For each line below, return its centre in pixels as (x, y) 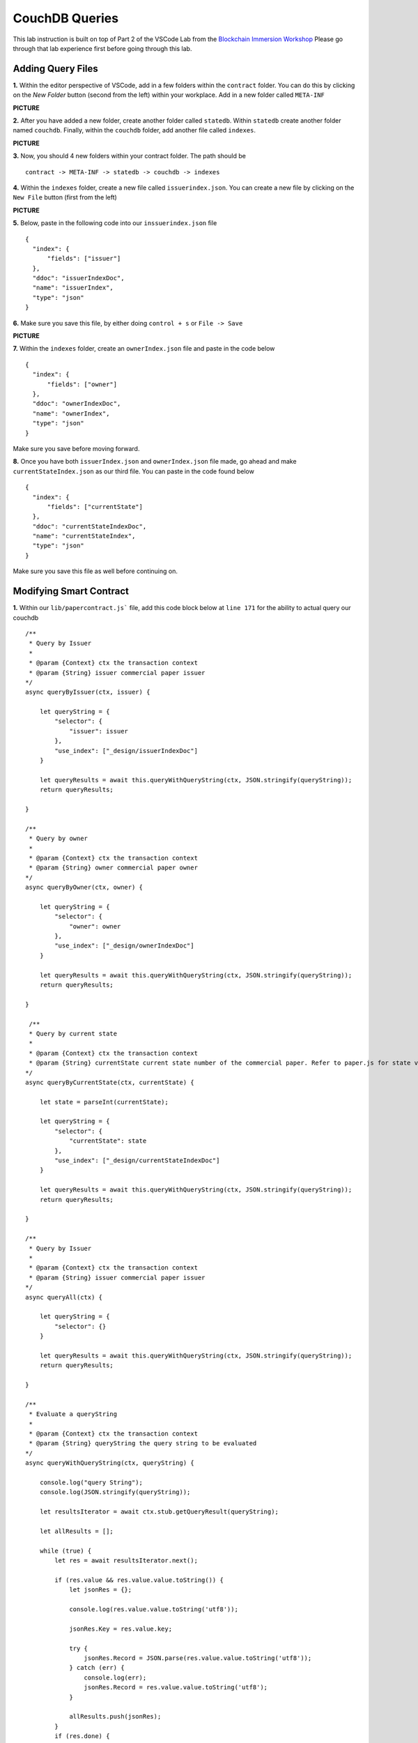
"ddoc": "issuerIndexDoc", (78, 278)
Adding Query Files (56, 69)
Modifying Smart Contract (71, 592)
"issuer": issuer (99, 731)
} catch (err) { (97, 1668)
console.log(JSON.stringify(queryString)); (115, 1492)
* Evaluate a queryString (73, 1414)
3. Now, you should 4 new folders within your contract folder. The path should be (130, 156)
